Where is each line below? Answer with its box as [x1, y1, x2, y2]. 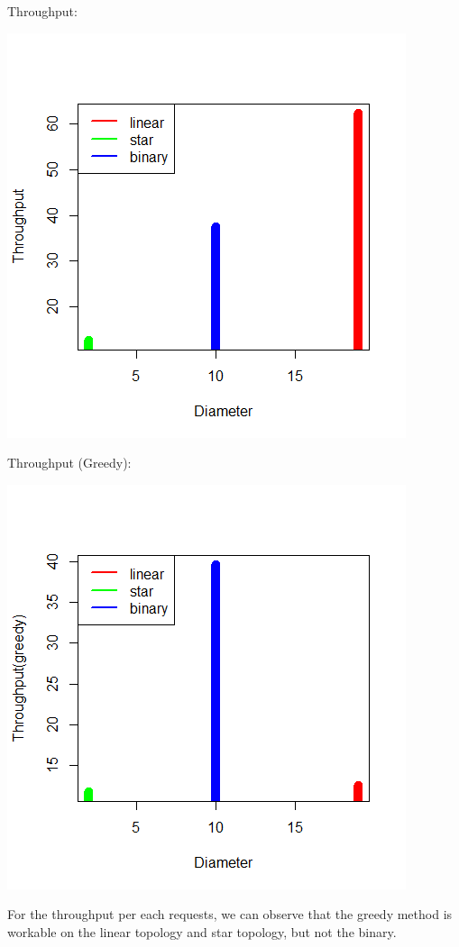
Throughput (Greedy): [7, 453, 132, 472]
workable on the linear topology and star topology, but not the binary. [7, 922, 397, 941]
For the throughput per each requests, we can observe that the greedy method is [7, 905, 453, 924]
